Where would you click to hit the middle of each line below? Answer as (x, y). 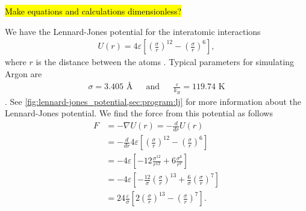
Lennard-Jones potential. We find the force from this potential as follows (139, 113)
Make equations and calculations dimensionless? (93, 11)
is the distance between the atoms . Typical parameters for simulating (165, 62)
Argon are (23, 73)
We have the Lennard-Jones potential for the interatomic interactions (133, 31)
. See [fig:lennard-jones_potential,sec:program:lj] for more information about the (153, 101)
